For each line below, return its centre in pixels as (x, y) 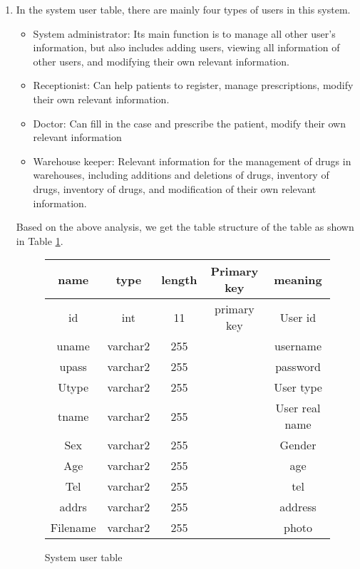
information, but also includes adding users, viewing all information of (186, 47)
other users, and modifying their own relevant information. (161, 61)
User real (298, 408)
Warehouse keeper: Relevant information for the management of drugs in (192, 161)
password (298, 367)
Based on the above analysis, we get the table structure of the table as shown (185, 227)
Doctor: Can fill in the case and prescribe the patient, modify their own (190, 123)
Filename (73, 528)
